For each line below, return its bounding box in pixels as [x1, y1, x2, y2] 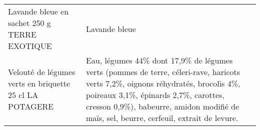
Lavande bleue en [8, 5, 69, 17]
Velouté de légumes [8, 66, 75, 77]
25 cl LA [8, 89, 38, 100]
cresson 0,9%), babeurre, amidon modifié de [86, 100, 239, 112]
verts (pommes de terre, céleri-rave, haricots [86, 66, 240, 77]
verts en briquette [8, 77, 70, 89]
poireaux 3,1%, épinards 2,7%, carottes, [86, 89, 224, 100]
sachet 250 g [8, 17, 51, 28]
